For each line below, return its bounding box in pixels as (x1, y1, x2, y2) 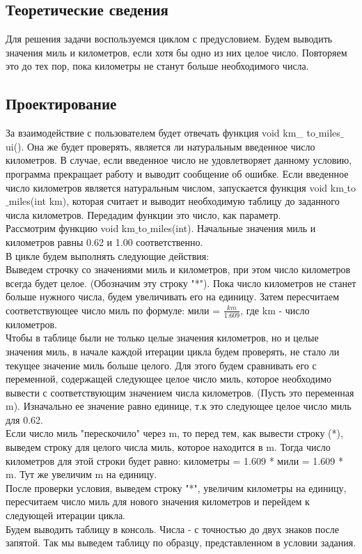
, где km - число (240, 302, 310, 317)
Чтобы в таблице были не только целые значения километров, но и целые (6, 330, 319, 345)
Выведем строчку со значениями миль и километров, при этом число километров (6, 262, 351, 277)
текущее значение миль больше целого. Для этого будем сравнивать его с (6, 357, 317, 372)
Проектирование (6, 93, 117, 114)
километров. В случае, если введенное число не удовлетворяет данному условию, (6, 153, 352, 167)
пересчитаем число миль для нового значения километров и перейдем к (6, 494, 310, 509)
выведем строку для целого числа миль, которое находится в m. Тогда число (6, 440, 331, 454)
